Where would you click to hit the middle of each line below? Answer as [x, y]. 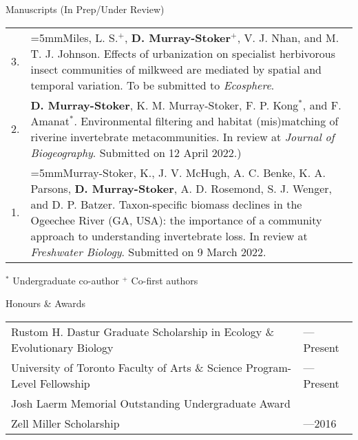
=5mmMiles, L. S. [74, 37]
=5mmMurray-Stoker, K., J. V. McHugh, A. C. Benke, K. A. [178, 172]
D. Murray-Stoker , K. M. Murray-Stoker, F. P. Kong [165, 105]
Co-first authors [165, 280]
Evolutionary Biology [62, 347]
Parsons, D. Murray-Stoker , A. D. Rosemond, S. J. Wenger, [181, 188]
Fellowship [65, 383]
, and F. [322, 105]
